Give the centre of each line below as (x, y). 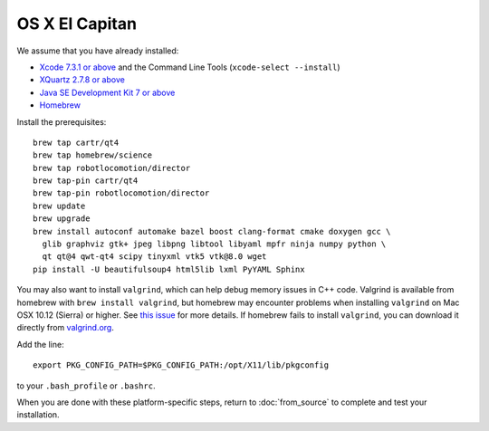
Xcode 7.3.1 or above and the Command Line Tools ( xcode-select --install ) (190, 67)
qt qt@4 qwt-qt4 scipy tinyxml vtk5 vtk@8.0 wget (154, 257)
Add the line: (40, 344)
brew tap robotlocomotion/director (112, 168)
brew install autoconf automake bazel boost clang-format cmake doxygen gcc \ (212, 231)
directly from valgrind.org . (66, 328)
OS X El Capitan (77, 24)
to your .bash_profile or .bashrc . (86, 386)
